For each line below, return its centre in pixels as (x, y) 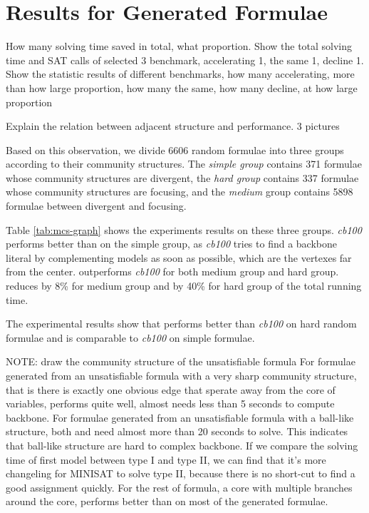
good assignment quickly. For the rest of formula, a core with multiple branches (179, 487)
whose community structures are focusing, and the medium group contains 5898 (180, 192)
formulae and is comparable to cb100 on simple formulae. (130, 337)
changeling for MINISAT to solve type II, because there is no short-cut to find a (181, 473)
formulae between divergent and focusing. (96, 206)
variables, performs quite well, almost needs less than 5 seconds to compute (170, 403)
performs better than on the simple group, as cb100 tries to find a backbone (171, 244)
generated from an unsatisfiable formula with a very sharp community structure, (181, 375)
